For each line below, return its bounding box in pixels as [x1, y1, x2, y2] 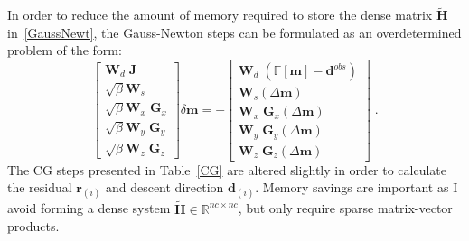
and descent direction [105, 178, 224, 197]
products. [7, 217, 60, 236]
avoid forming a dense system [7, 199, 171, 218]
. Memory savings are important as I [255, 178, 458, 197]
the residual [7, 178, 72, 197]
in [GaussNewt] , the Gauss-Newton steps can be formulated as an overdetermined [7, 23, 462, 42]
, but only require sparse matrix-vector [238, 199, 453, 218]
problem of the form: [7, 41, 122, 60]
